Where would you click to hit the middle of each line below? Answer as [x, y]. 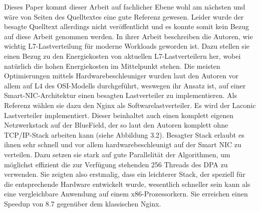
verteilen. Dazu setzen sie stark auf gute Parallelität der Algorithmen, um [117, 154]
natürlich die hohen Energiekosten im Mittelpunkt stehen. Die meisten [112, 66]
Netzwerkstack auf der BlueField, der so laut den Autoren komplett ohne [116, 125]
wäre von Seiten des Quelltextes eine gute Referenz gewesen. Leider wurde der [124, 16]
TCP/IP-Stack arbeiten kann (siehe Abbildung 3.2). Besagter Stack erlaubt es [124, 134]
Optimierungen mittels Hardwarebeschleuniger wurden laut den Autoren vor [121, 76]
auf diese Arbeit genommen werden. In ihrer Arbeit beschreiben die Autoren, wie [128, 36]
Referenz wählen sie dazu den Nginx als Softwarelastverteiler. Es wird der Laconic [130, 105]
